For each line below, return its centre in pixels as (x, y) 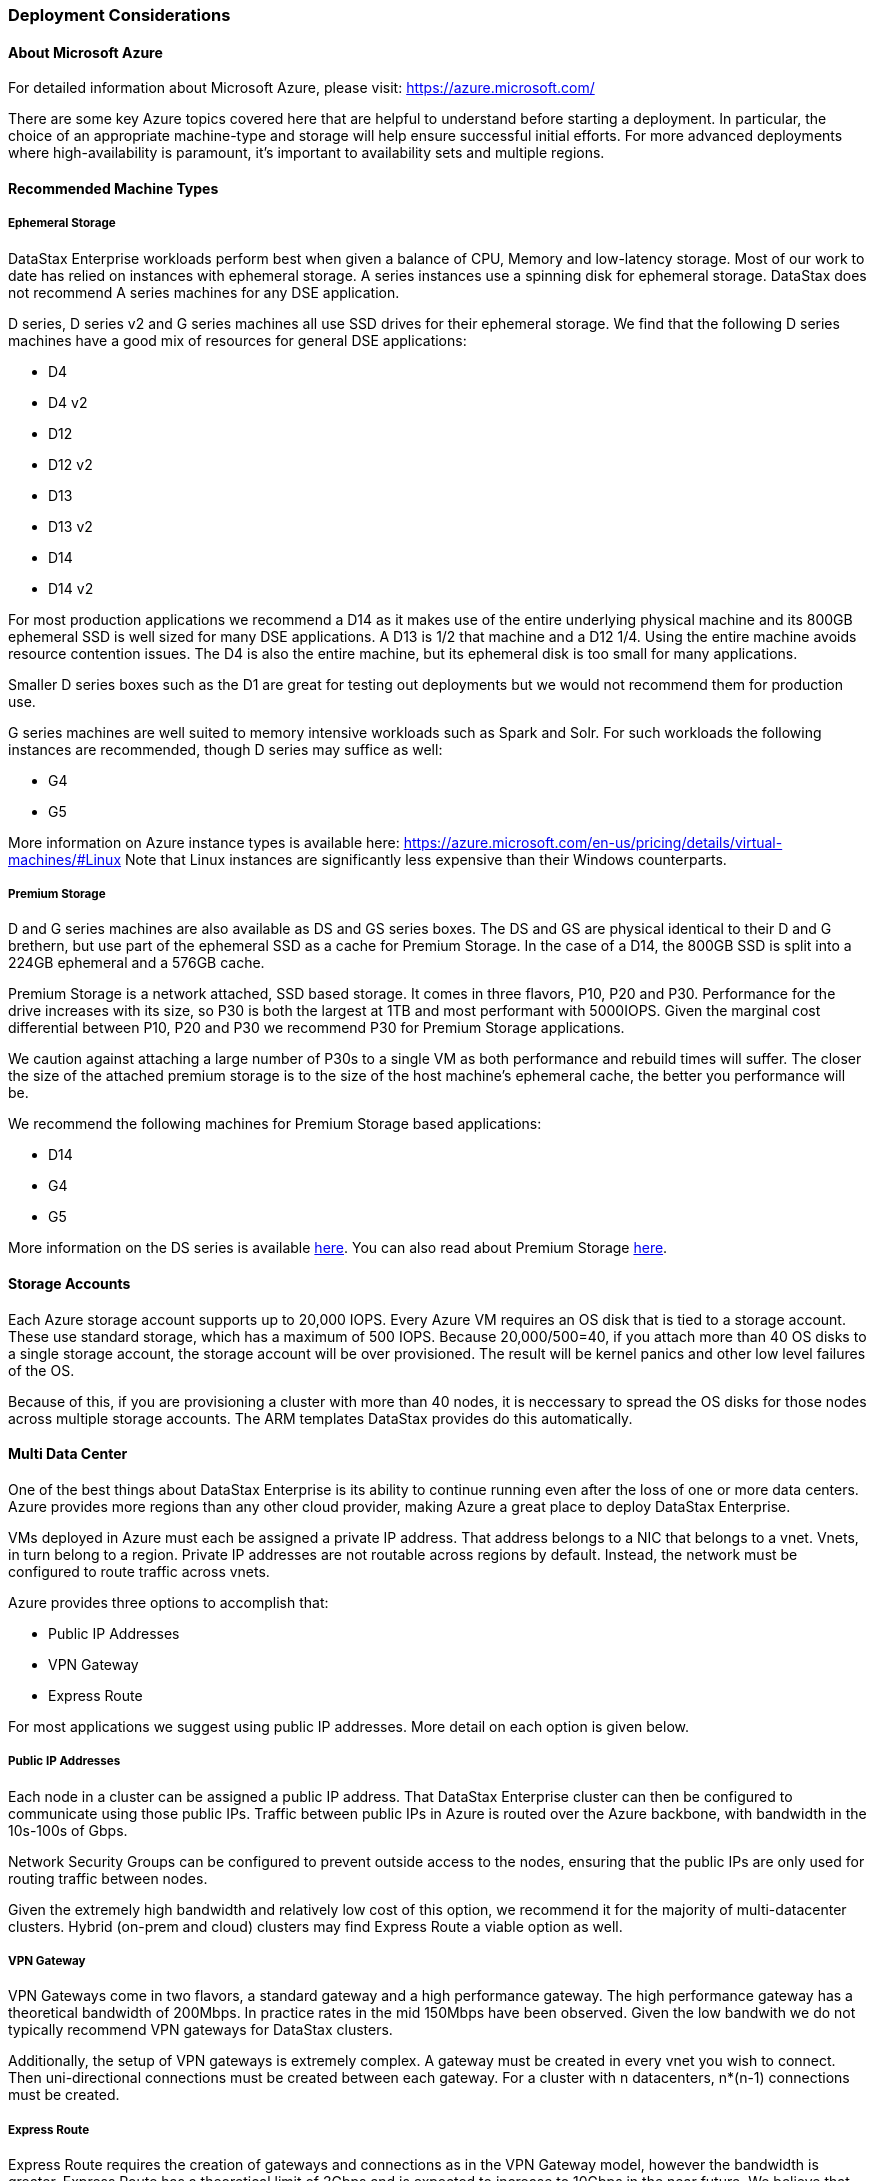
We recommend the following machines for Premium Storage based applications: (275, 1124)
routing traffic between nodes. (108, 1878)
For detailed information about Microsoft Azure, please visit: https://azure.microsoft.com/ (301, 88)
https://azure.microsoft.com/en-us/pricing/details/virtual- (593, 842)
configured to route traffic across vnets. (139, 1571)
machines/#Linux (65, 859)
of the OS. (41, 1370)
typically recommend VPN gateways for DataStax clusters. (200, 2030)
